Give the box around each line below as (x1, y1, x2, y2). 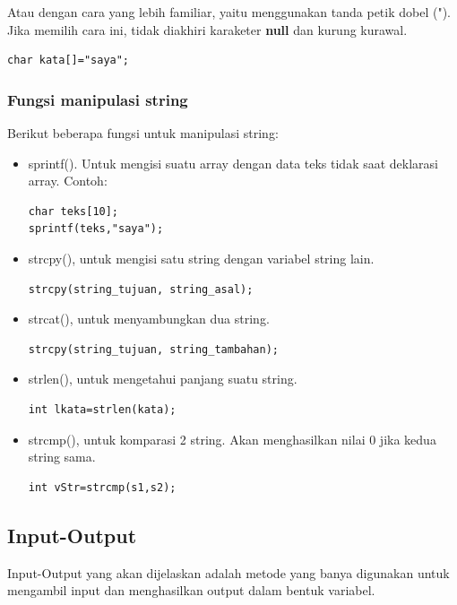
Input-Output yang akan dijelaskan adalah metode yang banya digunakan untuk (7, 563, 450, 582)
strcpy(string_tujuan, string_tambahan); (28, 342, 279, 356)
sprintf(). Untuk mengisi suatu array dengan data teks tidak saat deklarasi (28, 153, 439, 172)
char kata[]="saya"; (7, 54, 130, 67)
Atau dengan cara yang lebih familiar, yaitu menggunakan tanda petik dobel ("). (7, 3, 451, 21)
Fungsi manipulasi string (7, 88, 188, 110)
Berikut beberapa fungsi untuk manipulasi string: (7, 124, 279, 142)
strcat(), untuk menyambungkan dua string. (28, 309, 270, 328)
